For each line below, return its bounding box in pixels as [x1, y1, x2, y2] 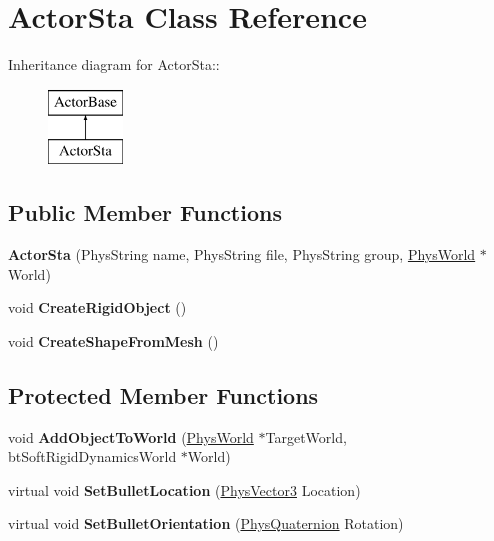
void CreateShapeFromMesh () [8, 330, 219, 351]
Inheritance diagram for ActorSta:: [8, 54, 220, 75]
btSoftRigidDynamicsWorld [8, 446, 177, 467]
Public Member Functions [8, 197, 282, 228]
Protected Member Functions [8, 379, 319, 410]
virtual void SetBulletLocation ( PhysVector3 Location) [8, 479, 361, 500]
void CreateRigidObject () [8, 297, 187, 318]
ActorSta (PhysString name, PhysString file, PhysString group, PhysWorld [8, 244, 476, 265]
